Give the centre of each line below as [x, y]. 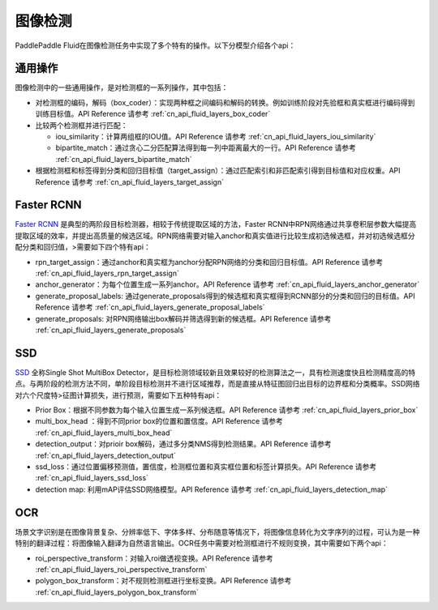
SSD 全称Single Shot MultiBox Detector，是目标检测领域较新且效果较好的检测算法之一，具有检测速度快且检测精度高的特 [215, 372]
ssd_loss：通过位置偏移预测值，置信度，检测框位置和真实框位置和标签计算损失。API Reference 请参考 [206, 467]
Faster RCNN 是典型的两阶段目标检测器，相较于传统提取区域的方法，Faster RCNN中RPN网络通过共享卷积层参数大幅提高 [216, 224]
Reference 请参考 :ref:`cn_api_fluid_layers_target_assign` [130, 181]
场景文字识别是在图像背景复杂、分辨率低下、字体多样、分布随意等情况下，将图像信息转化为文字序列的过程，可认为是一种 [217, 531]
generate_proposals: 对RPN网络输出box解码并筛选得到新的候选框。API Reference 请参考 [183, 318]
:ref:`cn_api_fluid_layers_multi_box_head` [104, 433]
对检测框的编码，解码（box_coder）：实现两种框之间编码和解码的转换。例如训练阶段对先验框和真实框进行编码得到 [225, 102]
